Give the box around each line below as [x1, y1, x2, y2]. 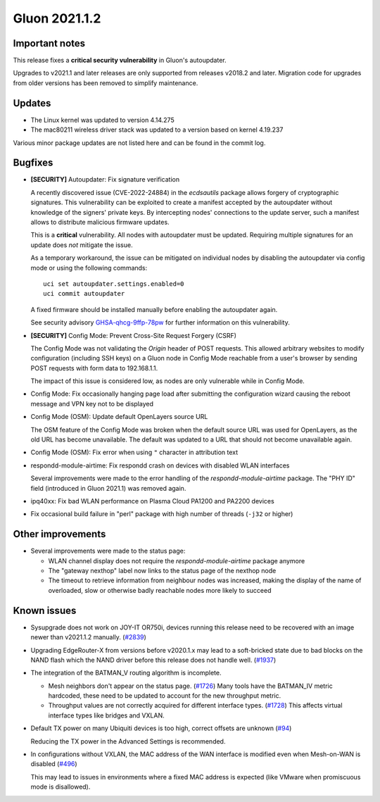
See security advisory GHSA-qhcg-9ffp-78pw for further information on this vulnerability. [30, 318, 290, 327]
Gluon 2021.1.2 [13, 11, 101, 26]
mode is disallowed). [30, 782, 91, 791]
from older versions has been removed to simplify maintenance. [13, 78, 198, 87]
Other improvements [13, 528, 106, 540]
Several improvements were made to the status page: [30, 546, 186, 556]
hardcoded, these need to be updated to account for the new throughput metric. [48, 691, 281, 700]
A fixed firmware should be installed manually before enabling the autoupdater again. [30, 305, 278, 313]
